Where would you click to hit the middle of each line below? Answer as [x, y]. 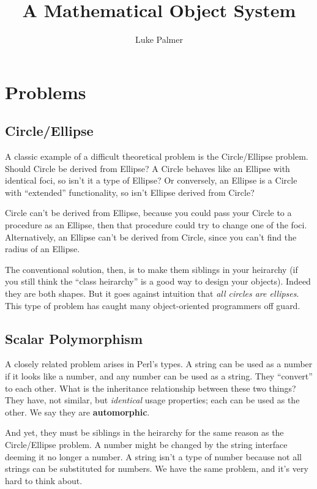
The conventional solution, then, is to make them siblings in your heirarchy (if [151, 269]
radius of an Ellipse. [43, 249]
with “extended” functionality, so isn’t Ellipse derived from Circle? [130, 192]
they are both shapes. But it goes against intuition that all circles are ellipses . [152, 293]
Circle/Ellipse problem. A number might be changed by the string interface [146, 444]
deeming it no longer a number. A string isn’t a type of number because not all [153, 456]
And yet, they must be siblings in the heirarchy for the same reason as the [144, 432]
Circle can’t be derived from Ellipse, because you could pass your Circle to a [148, 213]
